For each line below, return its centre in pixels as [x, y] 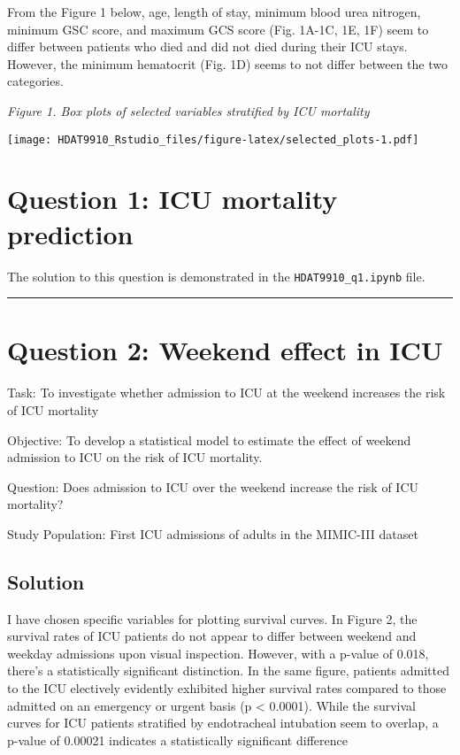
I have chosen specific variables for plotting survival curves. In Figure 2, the [212, 618]
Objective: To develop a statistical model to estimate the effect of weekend [209, 439]
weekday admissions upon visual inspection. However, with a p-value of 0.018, [218, 653]
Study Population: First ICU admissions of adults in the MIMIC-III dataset [213, 533]
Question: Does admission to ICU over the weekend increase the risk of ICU [213, 486]
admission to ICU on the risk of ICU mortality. [135, 457]
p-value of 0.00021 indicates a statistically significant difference [177, 740]
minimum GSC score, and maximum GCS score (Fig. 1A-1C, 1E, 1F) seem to [218, 29]
